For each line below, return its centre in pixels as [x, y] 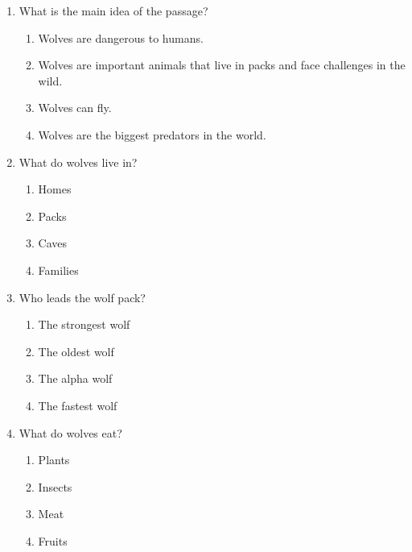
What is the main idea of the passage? [113, 10]
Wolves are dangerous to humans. [121, 37]
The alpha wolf [75, 378]
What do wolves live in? [78, 162]
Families [58, 270]
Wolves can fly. [75, 108]
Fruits [53, 540]
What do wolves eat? [70, 432]
